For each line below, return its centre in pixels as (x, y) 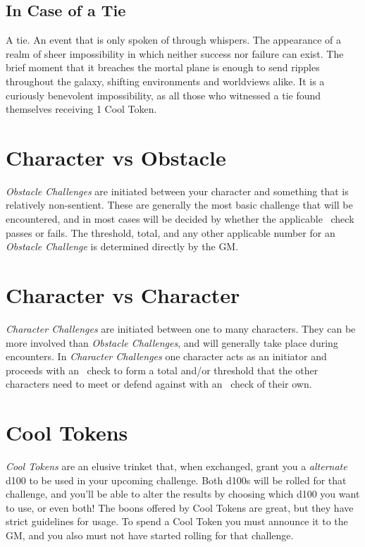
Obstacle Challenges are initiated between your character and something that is (177, 191)
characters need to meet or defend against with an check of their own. (159, 384)
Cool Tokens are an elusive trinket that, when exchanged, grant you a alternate (177, 466)
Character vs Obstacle (116, 157)
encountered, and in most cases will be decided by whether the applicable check (180, 219)
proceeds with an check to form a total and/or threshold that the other (162, 370)
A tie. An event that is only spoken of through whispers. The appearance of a (174, 40)
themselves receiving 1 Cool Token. (81, 109)
